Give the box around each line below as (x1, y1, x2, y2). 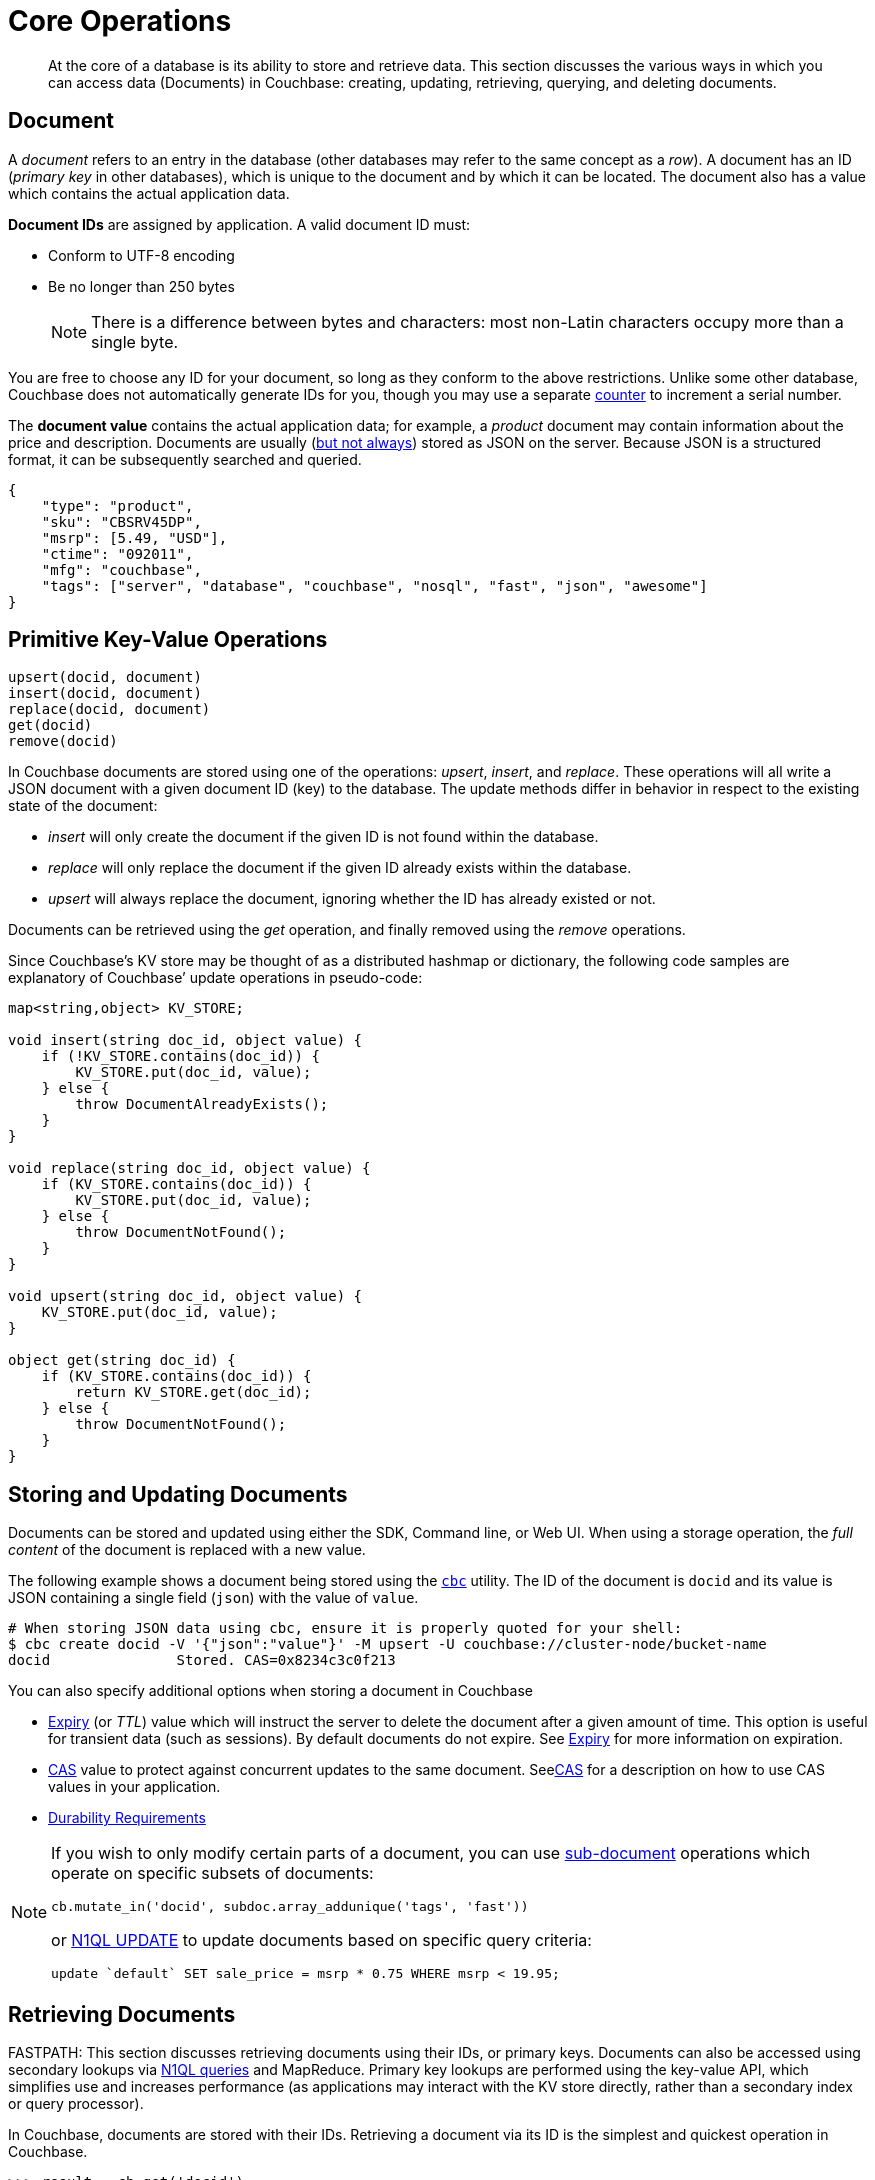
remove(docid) (8, 733, 118, 750)
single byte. (91, 331, 179, 352)
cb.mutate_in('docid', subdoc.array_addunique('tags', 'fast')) (51, 1899, 529, 1915)
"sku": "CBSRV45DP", (41, 513, 202, 530)
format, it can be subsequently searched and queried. (8, 450, 362, 468)
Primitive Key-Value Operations (8, 627, 328, 653)
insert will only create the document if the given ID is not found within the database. (48, 828, 599, 846)
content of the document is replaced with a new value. (8, 1541, 366, 1559)
